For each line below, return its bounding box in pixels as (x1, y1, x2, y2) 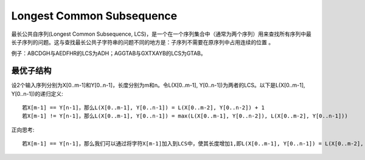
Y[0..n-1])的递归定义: (11, 90, 63, 97)
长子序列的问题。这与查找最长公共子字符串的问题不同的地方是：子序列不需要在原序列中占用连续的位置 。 (11, 38, 274, 45)
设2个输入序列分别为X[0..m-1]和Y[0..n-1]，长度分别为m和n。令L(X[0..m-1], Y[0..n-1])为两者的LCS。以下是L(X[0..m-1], (11, 82, 305, 89)
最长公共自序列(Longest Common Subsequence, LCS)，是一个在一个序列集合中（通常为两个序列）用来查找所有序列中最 (11, 30, 311, 38)
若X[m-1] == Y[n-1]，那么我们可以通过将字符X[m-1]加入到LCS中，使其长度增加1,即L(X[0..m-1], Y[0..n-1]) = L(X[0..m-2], (22, 140, 364, 147)
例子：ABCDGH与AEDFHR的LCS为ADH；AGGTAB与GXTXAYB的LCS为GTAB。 (11, 50, 206, 57)
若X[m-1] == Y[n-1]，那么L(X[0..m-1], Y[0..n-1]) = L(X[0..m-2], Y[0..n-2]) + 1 (22, 104, 265, 112)
